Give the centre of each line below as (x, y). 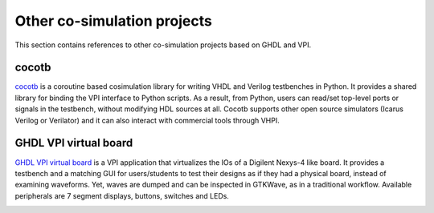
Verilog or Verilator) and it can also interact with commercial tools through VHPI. (147, 120)
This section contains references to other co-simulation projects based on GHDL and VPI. (163, 45)
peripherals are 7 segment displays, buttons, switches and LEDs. (122, 195)
